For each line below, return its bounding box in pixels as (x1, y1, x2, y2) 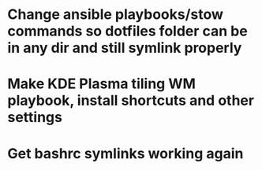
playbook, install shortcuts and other (7, 92, 254, 109)
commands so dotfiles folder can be (7, 22, 248, 40)
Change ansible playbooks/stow (7, 6, 224, 24)
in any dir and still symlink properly (7, 39, 242, 57)
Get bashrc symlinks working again (7, 144, 244, 162)
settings (7, 109, 62, 127)
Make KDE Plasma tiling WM (7, 75, 196, 93)
